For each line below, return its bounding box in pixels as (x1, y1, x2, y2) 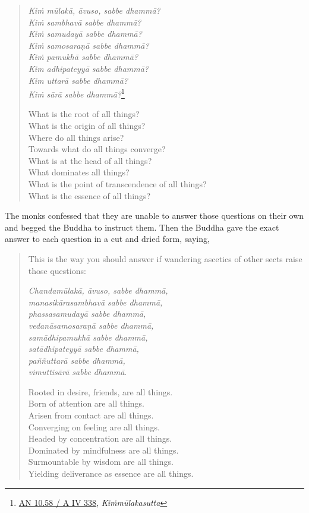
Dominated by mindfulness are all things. (28, 443, 179, 456)
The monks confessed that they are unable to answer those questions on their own (5, 209, 304, 222)
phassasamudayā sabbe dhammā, (28, 307, 146, 320)
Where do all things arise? (28, 131, 124, 143)
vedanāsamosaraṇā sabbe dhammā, (28, 319, 154, 331)
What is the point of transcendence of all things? (28, 177, 207, 190)
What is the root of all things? (28, 108, 140, 120)
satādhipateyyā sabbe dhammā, (28, 342, 139, 355)
